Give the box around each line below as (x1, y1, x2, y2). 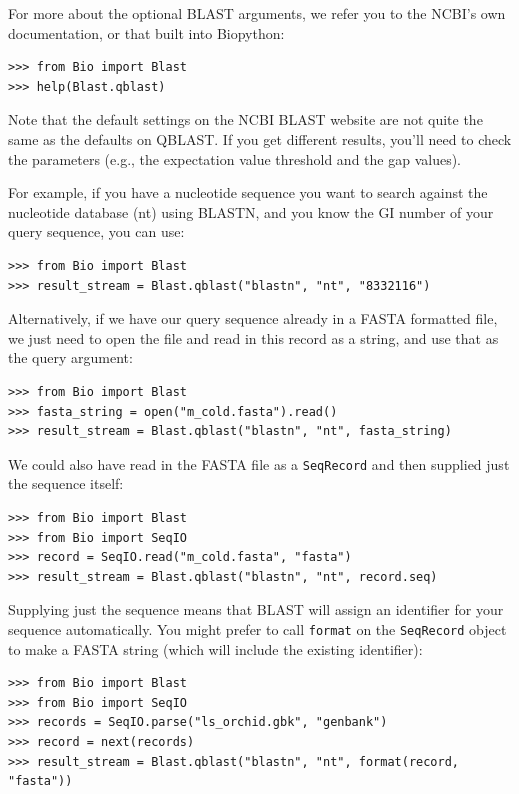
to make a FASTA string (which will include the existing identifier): (8, 638, 423, 659)
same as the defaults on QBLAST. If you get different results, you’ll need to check (8, 128, 512, 149)
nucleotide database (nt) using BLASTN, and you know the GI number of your (8, 201, 494, 222)
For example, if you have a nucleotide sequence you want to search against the (8, 182, 488, 203)
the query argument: (8, 347, 133, 368)
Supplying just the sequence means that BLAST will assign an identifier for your (8, 599, 504, 620)
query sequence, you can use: (8, 221, 185, 242)
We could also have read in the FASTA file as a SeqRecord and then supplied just (8, 453, 510, 474)
